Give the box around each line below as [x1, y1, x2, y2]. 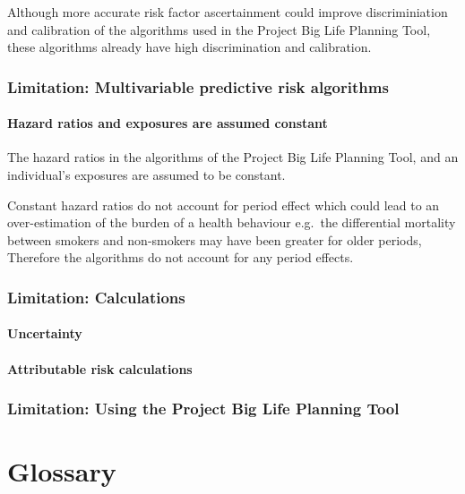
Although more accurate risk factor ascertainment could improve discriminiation [7, 3, 448, 21]
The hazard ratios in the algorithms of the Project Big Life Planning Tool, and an [7, 148, 459, 166]
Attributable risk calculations [7, 359, 193, 378]
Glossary [7, 453, 116, 490]
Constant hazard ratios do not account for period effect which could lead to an [7, 195, 440, 214]
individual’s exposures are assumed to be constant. [7, 166, 286, 184]
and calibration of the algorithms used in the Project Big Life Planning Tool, [7, 20, 431, 38]
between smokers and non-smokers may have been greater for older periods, [7, 230, 422, 249]
